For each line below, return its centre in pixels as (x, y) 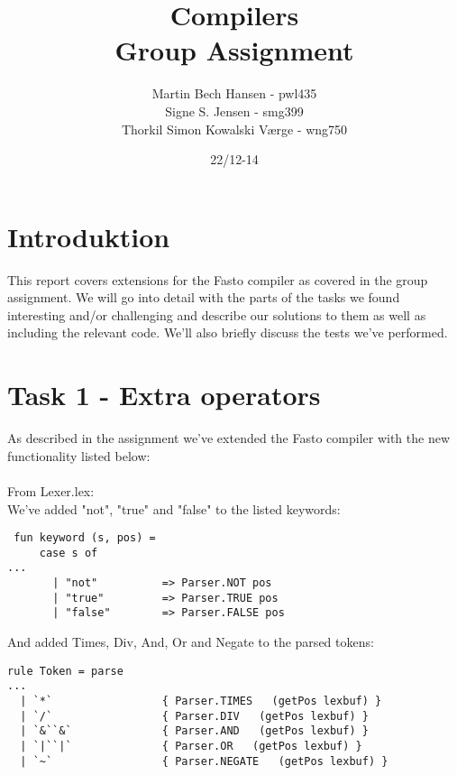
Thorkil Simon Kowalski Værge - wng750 (234, 129)
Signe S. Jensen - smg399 (234, 111)
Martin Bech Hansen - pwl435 (234, 93)
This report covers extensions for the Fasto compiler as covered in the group (218, 279)
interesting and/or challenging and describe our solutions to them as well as (217, 314)
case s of (69, 553)
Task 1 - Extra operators (164, 395)
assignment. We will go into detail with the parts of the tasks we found (204, 297)
